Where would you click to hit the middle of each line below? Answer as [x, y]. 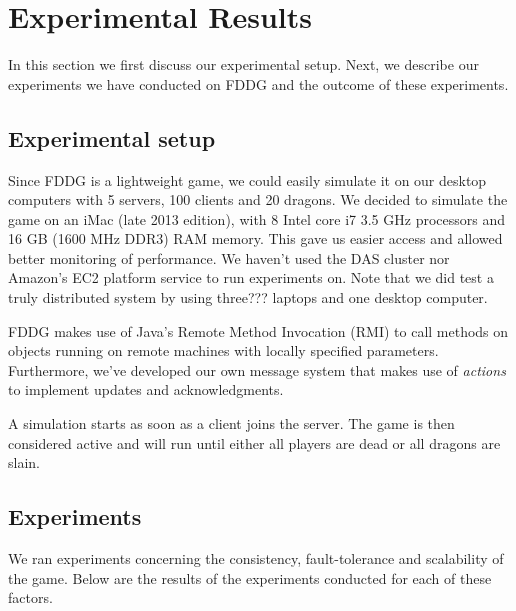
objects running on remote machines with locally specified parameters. [223, 350]
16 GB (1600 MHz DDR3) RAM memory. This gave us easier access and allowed [255, 238]
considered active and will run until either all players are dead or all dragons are [254, 442]
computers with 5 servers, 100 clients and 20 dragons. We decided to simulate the [258, 199]
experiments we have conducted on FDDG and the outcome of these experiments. [258, 83]
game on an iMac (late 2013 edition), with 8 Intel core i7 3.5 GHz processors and [257, 218]
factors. [30, 597]
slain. [24, 462]
